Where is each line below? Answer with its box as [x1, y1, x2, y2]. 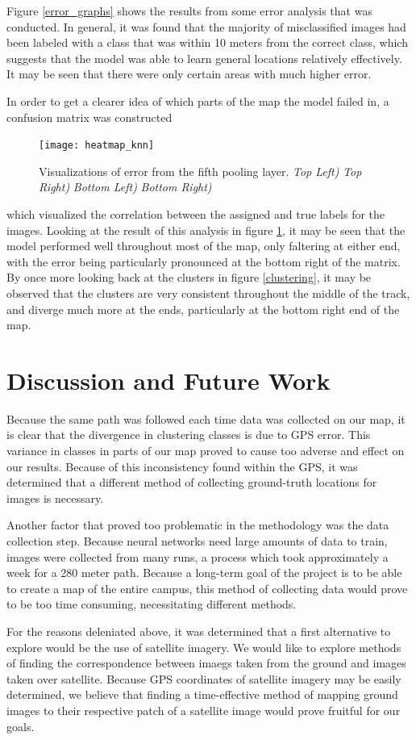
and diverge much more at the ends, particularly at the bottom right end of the [6, 300, 400, 317]
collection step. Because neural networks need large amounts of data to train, [6, 533, 388, 550]
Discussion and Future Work [6, 363, 331, 396]
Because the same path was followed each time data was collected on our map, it [6, 410, 406, 427]
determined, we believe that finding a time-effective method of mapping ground [6, 686, 398, 703]
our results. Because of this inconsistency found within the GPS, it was [6, 458, 358, 475]
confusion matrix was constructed [6, 108, 173, 125]
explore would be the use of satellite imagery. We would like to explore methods [6, 638, 401, 655]
